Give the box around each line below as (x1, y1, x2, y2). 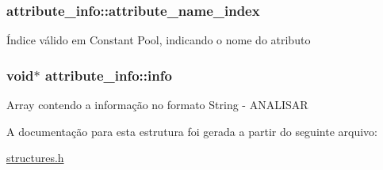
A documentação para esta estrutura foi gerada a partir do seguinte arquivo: (6, 123, 377, 139)
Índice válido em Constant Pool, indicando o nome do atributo (6, 32, 311, 48)
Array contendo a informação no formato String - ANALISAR (6, 96, 308, 113)
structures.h (6, 149, 64, 166)
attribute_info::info (44, 65, 172, 85)
